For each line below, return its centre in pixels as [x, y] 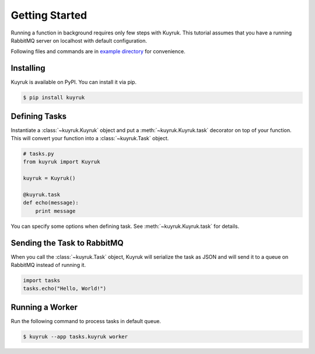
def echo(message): [51, 203]
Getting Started [49, 15]
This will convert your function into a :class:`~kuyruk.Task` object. [90, 138]
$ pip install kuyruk [54, 98]
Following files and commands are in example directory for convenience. [98, 51]
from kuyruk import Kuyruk [62, 162]
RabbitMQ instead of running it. [48, 265]
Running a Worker [44, 307]
